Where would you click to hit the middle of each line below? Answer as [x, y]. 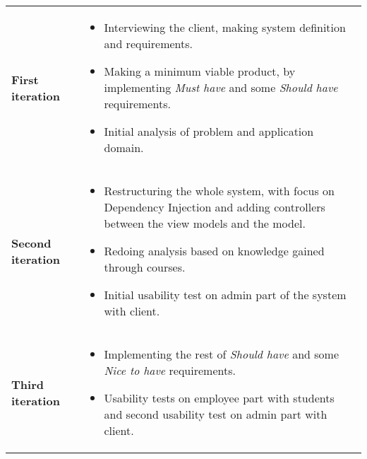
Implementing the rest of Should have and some [222, 354]
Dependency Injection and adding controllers [215, 207]
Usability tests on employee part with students [219, 398]
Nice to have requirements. [170, 370]
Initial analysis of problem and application [209, 131]
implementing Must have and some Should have [221, 87]
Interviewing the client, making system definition [225, 27]
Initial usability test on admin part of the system [225, 295]
